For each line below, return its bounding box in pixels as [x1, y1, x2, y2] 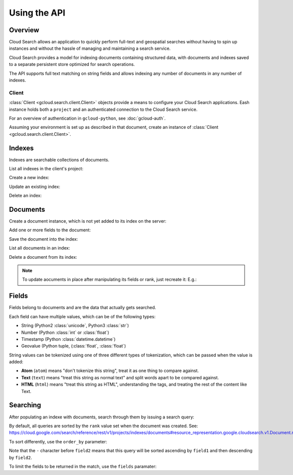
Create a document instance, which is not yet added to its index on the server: [9, 218, 167, 224]
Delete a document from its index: [9, 254, 78, 260]
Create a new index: [9, 175, 50, 181]
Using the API [9, 7, 65, 18]
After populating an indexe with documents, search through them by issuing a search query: [9, 414, 195, 420]
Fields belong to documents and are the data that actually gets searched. [9, 305, 156, 310]
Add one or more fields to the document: [9, 227, 91, 233]
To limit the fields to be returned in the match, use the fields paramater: [9, 463, 157, 469]
